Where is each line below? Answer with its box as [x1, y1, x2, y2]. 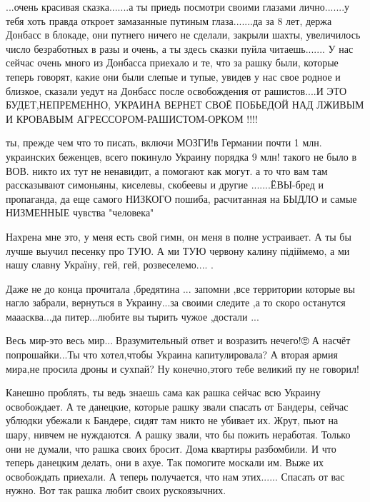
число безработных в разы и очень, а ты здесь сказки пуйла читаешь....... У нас [6, 41, 354, 56]
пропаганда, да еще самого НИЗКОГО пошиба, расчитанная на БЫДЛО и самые [6, 191, 357, 206]
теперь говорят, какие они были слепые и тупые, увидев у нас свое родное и [6, 69, 341, 84]
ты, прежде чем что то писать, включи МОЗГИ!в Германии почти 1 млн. [6, 135, 322, 150]
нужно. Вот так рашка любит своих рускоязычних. [6, 483, 226, 498]
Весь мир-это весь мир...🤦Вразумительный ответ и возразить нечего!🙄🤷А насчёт [6, 333, 351, 348]
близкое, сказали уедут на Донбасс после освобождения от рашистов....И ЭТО [6, 83, 347, 98]
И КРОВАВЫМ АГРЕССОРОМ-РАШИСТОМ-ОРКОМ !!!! [6, 111, 258, 126]
